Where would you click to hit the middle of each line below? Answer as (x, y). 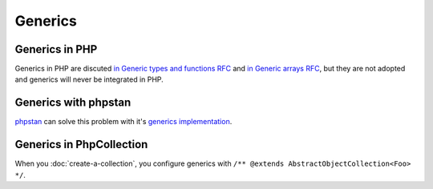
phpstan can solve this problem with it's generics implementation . (123, 122)
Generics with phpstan (73, 103)
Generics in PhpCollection (81, 145)
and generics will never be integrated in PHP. (89, 79)
